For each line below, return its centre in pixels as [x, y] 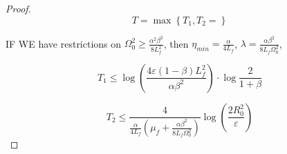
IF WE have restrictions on [64, 43]
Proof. [18, 8]
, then [176, 43]
